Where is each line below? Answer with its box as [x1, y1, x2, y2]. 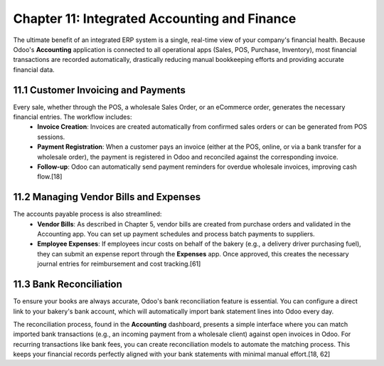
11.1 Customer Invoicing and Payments [13, 84, 186, 96]
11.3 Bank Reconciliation [13, 278, 122, 291]
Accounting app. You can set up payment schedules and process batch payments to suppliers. [37, 230, 316, 239]
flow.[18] [37, 172, 63, 181]
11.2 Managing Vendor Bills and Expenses [13, 191, 201, 203]
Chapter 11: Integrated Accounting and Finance [13, 11, 297, 26]
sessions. [37, 132, 65, 141]
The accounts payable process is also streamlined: [13, 210, 162, 219]
